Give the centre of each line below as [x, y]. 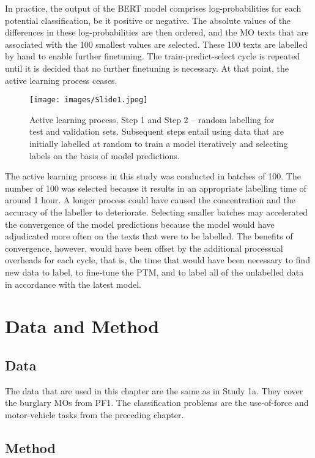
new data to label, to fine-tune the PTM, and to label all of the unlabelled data [154, 272]
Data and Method [82, 326]
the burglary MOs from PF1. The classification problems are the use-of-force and [157, 403]
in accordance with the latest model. [73, 284]
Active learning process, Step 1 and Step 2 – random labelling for [152, 119]
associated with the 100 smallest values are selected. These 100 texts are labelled [156, 44]
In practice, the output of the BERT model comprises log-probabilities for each [153, 8]
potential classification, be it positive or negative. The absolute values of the [148, 20]
